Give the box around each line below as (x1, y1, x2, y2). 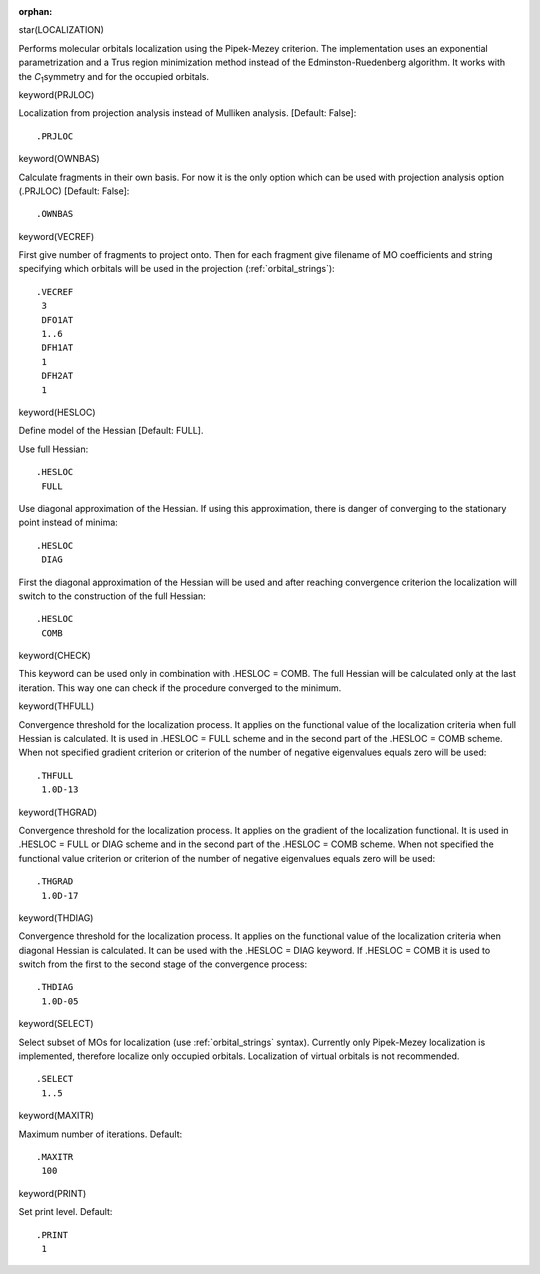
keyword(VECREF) (18, 230, 95, 242)
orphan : (18, 6, 53, 17)
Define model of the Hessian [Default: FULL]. (18, 425, 204, 437)
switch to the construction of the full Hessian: (18, 590, 206, 602)
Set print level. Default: (18, 1206, 113, 1218)
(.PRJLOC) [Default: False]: (18, 185, 130, 197)
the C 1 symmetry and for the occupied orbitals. (18, 70, 210, 85)
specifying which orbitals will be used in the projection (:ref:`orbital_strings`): (18, 263, 335, 275)
